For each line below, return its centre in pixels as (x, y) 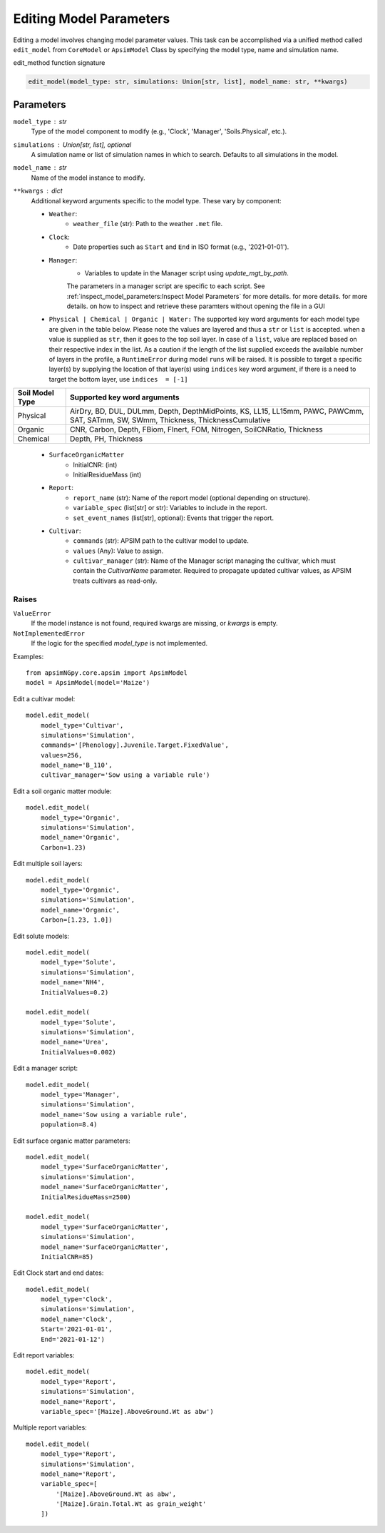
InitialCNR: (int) (95, 464)
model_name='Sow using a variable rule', (114, 1114)
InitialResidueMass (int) (107, 474)
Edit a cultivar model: (44, 698)
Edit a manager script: (46, 1068)
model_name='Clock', (76, 1319)
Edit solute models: (41, 936)
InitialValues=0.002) (78, 1052)
